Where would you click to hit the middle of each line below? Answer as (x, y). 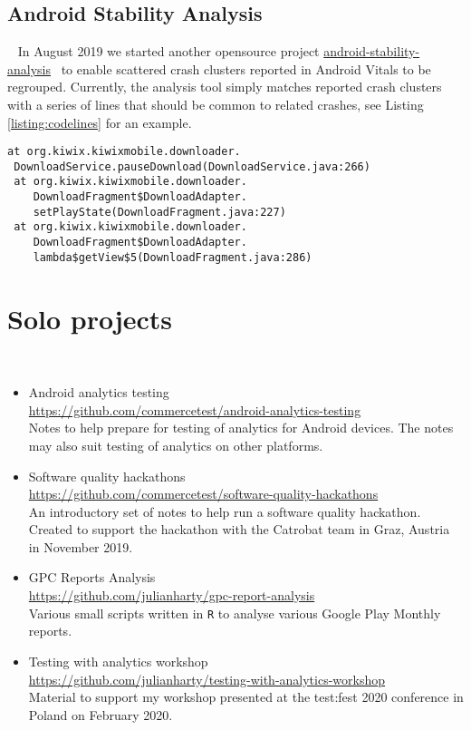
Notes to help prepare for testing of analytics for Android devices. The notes (241, 428)
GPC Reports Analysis (92, 577)
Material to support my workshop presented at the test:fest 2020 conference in (246, 697)
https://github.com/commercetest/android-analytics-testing (195, 409)
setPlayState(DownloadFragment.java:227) (159, 212)
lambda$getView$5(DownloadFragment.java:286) (173, 257)
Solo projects (90, 318)
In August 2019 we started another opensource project (168, 51)
